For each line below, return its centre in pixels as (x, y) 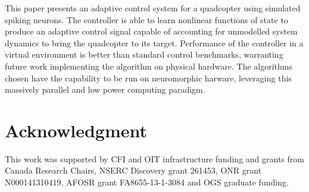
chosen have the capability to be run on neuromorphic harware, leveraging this (148, 78)
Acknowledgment (76, 130)
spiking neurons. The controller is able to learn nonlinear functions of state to (146, 19)
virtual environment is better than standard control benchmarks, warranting (144, 54)
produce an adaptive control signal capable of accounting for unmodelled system (151, 31)
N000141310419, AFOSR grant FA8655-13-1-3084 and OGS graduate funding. (147, 182)
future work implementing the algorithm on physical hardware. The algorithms (149, 66)
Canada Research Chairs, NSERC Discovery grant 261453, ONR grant (133, 170)
